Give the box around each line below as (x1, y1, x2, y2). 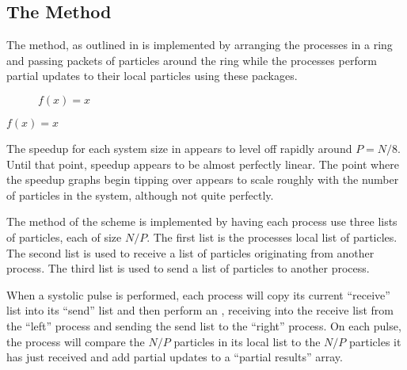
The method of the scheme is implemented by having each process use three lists (6, 213, 397, 230)
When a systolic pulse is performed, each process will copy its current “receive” (6, 286, 390, 303)
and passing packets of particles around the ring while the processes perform (6, 51, 377, 68)
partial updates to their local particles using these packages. (6, 67, 298, 84)
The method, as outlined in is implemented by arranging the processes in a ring (6, 36, 393, 53)
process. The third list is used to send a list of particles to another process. (6, 260, 370, 277)
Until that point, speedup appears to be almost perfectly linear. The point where (6, 155, 399, 172)
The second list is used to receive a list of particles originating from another (6, 244, 375, 261)
